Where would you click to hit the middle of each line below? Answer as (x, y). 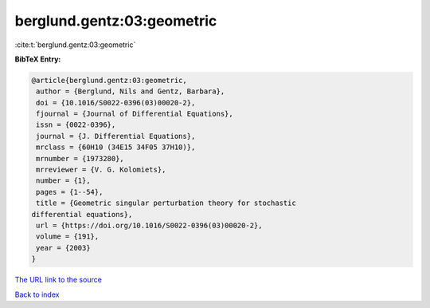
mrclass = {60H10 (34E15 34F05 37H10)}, (116, 147)
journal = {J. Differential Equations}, (116, 136)
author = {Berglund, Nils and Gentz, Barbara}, (131, 91)
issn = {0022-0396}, (76, 125)
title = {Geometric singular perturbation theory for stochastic (166, 203)
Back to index (37, 294)
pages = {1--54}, (70, 192)
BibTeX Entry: (38, 59)
